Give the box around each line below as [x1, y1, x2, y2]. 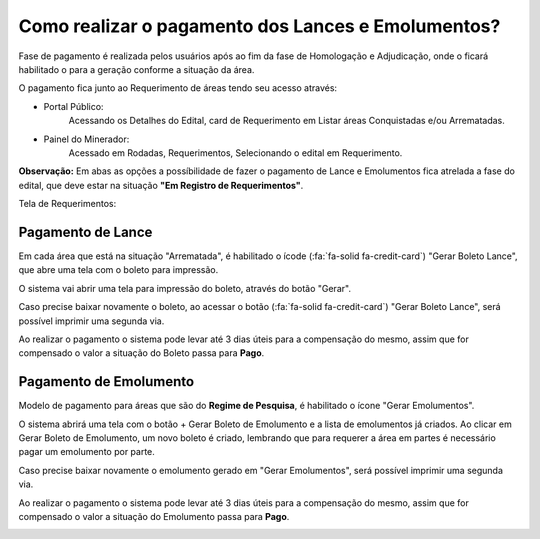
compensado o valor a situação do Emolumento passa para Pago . [18, 510, 290, 522]
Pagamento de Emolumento [18, 373, 195, 390]
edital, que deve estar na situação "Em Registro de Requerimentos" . [18, 179, 304, 191]
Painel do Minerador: [43, 133, 130, 145]
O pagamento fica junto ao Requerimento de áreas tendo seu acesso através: [18, 82, 338, 94]
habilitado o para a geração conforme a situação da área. [18, 63, 255, 75]
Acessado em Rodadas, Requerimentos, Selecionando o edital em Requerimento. [68, 146, 403, 159]
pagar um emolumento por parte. [18, 446, 155, 458]
